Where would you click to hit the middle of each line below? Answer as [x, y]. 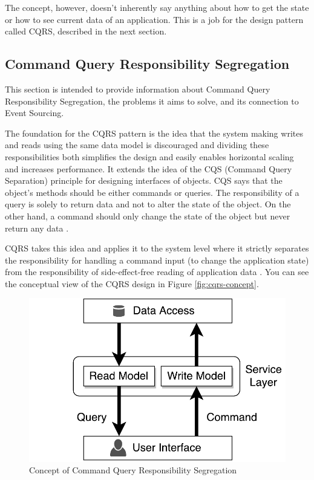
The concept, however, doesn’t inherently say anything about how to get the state [157, 7]
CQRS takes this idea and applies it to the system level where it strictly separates [157, 248]
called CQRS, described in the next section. [86, 31]
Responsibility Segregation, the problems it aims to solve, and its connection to [152, 101]
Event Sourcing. [34, 113]
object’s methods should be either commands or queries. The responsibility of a [152, 192]
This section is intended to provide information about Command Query [138, 89]
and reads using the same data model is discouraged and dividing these [137, 145]
